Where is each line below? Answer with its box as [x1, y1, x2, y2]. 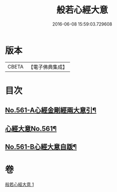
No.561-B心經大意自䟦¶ [5, 143, 77, 151]
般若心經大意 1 [5, 181, 34, 187]
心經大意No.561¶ [5, 124, 57, 133]
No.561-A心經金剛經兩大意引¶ [5, 106, 96, 115]
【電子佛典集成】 [28, 64, 68, 70]
